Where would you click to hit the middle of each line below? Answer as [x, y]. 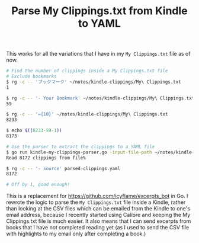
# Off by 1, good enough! [38, 185]
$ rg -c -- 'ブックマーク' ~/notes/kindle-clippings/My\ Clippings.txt [94, 82]
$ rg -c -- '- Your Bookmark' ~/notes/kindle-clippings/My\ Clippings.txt [100, 98]
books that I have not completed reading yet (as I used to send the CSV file [98, 228]
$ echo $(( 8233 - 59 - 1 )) [34, 131]
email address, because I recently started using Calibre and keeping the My [98, 215]
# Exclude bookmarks [32, 76]
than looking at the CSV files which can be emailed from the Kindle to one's [98, 209]
